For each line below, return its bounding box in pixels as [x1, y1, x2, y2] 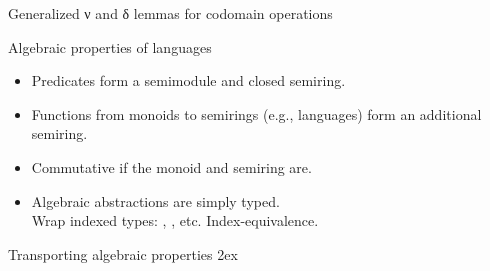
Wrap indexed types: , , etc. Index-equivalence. [31, 210, 319, 231]
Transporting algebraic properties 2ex [8, 243, 238, 264]
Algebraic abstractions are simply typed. [31, 190, 280, 211]
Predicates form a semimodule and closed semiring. [31, 70, 346, 91]
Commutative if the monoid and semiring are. [31, 156, 312, 177]
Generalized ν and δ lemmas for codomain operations [8, 3, 333, 23]
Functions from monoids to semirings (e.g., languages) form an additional [31, 103, 482, 124]
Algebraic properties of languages [8, 36, 212, 57]
